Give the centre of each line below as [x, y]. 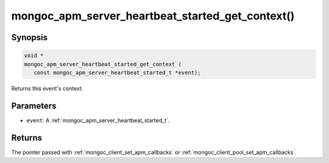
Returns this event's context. [47, 88]
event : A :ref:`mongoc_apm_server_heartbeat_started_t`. [98, 120]
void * [34, 56]
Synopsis [30, 37]
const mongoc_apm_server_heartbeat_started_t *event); [117, 72]
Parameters [34, 106]
